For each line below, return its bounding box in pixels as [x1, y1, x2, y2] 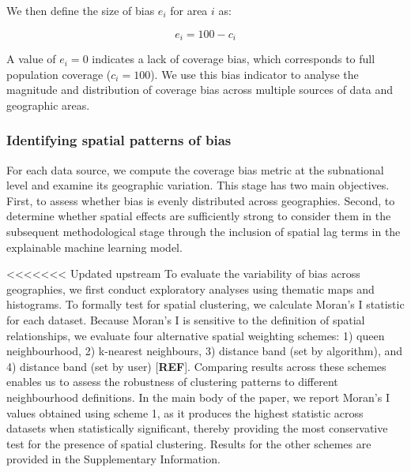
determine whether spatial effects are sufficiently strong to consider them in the [6, 208, 391, 224]
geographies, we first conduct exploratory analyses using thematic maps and [6, 280, 375, 297]
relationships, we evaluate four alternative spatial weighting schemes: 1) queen [6, 327, 385, 343]
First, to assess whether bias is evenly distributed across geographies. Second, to [6, 192, 395, 208]
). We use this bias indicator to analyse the [150, 66, 359, 82]
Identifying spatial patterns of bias [6, 130, 232, 150]
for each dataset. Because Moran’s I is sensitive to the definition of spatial [6, 311, 365, 328]
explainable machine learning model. [6, 238, 183, 255]
